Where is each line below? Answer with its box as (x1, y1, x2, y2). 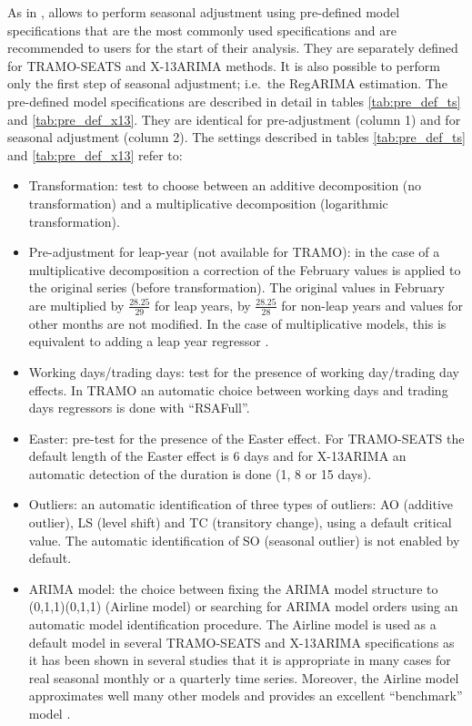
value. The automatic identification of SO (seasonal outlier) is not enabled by (28, 530, 460, 549)
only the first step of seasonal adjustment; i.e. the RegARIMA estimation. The (7, 74, 447, 93)
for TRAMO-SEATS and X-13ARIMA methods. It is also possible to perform (7, 56, 440, 75)
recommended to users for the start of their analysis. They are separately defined (7, 38, 458, 57)
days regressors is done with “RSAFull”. (28, 398, 250, 417)
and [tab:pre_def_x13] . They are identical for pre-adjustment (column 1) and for (7, 109, 461, 128)
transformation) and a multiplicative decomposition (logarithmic (28, 193, 388, 212)
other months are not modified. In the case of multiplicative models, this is (28, 313, 447, 332)
